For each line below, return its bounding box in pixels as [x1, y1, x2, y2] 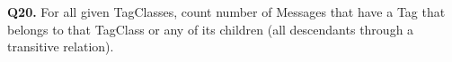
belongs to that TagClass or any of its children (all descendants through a [7, 19, 414, 38]
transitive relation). [7, 37, 114, 56]
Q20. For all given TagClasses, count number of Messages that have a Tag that [7, 3, 446, 20]
